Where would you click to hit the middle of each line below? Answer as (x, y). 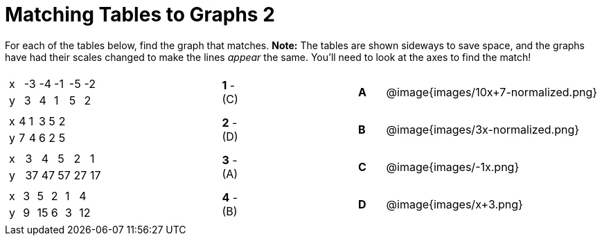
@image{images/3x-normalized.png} (483, 129)
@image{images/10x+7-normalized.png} (492, 92)
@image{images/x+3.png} (454, 204)
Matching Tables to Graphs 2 (140, 15)
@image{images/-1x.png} (453, 167)
